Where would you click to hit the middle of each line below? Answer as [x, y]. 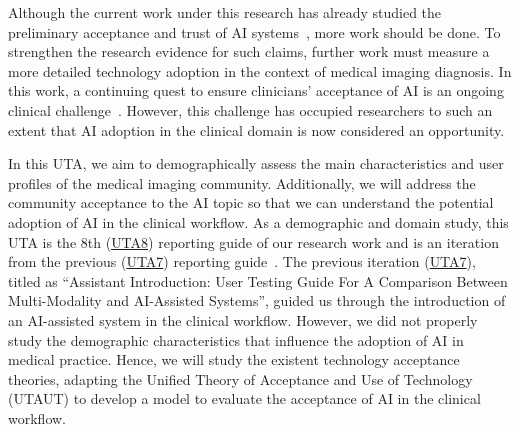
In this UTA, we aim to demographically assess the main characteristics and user [256, 163]
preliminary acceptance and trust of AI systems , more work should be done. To [254, 31]
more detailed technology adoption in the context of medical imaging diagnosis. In [260, 70]
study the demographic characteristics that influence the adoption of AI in [236, 339]
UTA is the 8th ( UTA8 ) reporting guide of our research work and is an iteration [253, 241]
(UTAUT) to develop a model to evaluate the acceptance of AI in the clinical [244, 398]
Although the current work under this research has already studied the [225, 12]
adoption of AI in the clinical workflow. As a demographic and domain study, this [258, 221]
